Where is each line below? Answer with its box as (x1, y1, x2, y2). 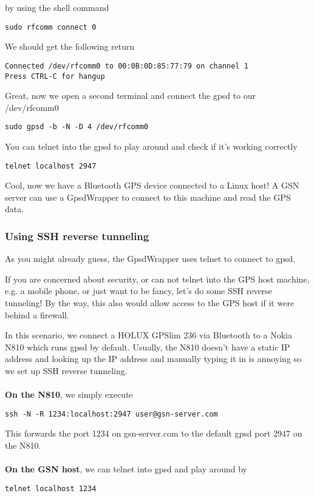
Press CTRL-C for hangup (5, 72, 105, 81)
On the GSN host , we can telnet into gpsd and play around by (5, 463, 247, 475)
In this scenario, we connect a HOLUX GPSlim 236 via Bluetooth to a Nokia (5, 329, 292, 341)
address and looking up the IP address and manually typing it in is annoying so (5, 352, 302, 365)
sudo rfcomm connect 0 (5, 22, 97, 32)
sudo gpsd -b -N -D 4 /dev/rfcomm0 (5, 122, 149, 132)
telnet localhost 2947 (5, 161, 97, 170)
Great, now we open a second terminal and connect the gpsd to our (5, 89, 256, 102)
